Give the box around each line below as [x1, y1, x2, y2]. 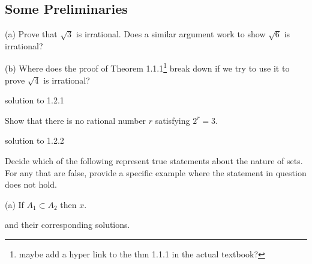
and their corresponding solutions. [5, 218, 130, 231]
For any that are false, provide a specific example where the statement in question [5, 166, 307, 179]
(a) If [5, 198, 24, 210]
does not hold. [5, 178, 57, 191]
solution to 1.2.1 [5, 94, 64, 106]
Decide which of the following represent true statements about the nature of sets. [5, 155, 303, 167]
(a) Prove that [5, 28, 58, 40]
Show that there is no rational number [5, 114, 146, 126]
